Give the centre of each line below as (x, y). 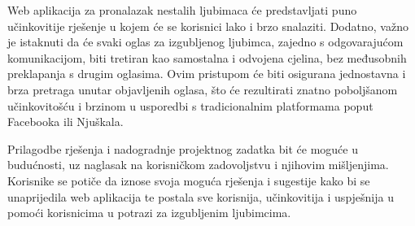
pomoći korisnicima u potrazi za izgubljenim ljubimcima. (149, 213)
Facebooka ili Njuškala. (66, 122)
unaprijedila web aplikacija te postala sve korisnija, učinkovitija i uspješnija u (201, 196)
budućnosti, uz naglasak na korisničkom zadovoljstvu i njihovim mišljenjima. (198, 165)
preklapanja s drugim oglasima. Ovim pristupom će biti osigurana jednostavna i (207, 74)
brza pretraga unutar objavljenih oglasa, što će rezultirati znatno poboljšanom (203, 89)
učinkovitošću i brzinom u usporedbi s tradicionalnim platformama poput (190, 105)
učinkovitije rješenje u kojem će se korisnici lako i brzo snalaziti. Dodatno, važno (208, 26)
